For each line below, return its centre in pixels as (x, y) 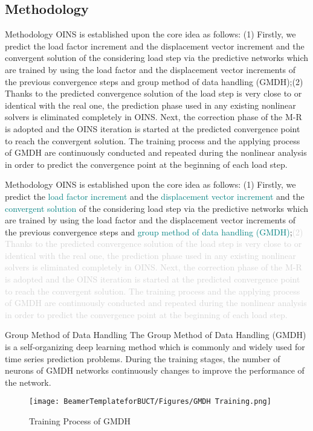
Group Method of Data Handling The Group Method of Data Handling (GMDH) (156, 335)
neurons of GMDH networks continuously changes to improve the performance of (155, 370)
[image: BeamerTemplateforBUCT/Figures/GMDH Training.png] (150, 402)
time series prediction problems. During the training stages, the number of (143, 358)
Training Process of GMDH (80, 421)
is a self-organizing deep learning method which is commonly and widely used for (155, 347)
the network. (28, 382)
